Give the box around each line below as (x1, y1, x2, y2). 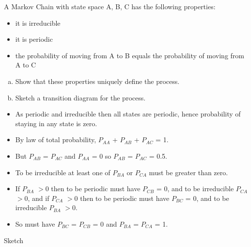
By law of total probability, (15, 134, 96, 145)
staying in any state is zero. (15, 118, 97, 128)
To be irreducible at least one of (15, 167, 110, 177)
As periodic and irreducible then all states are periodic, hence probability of (15, 109, 241, 119)
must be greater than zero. (149, 167, 228, 177)
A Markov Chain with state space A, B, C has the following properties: (4, 1, 216, 11)
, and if (28, 193, 49, 203)
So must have (15, 218, 55, 229)
